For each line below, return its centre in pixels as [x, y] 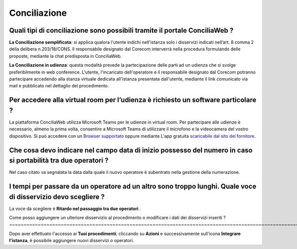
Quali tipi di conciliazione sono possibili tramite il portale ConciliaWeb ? [121, 30]
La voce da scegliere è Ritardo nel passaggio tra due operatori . [75, 208]
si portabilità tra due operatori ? [59, 161]
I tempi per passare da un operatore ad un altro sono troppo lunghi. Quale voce [133, 186]
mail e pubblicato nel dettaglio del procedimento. [59, 86]
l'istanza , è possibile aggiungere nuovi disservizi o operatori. [72, 241]
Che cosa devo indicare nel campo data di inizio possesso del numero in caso [131, 150]
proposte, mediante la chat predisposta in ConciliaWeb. [66, 56]
